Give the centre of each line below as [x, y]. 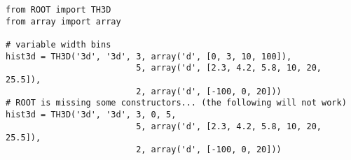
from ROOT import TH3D [58, 10]
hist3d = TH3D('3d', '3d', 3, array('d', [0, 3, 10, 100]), [149, 56]
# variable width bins [58, 44]
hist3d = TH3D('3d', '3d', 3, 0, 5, [91, 114]
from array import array [63, 21]
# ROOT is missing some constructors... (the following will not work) [176, 103]
